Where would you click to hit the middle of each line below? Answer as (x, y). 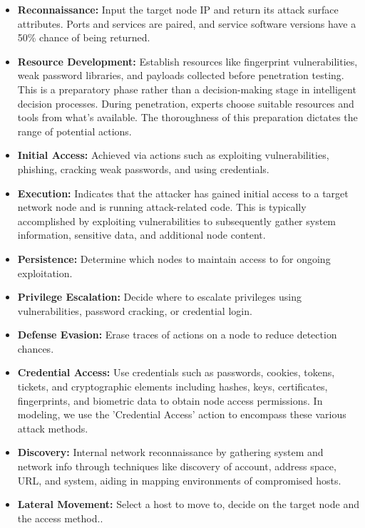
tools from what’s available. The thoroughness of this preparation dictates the (187, 117)
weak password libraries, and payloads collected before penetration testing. (181, 75)
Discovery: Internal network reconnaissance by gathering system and (170, 452)
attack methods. (53, 428)
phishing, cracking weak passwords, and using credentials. (143, 169)
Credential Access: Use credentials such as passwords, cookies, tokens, (176, 372)
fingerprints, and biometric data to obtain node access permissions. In (170, 400)
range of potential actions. (74, 131)
